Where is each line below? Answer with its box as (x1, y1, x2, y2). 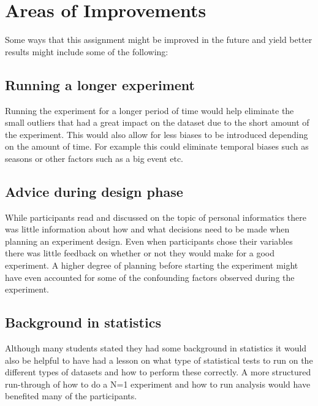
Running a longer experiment (5, 75, 195, 94)
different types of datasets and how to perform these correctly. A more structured (5, 366, 311, 378)
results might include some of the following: (5, 45, 168, 58)
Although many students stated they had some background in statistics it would (5, 342, 307, 354)
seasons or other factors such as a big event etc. (5, 151, 184, 164)
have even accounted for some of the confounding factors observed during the (5, 270, 295, 283)
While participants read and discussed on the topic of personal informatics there (5, 210, 306, 223)
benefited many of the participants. (5, 389, 137, 402)
